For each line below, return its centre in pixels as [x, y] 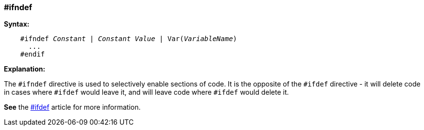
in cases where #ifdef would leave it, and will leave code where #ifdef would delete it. [147, 92]
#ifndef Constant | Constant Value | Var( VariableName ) [129, 39]
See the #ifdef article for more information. [72, 107]
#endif [33, 54]
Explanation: [25, 69]
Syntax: [17, 24]
